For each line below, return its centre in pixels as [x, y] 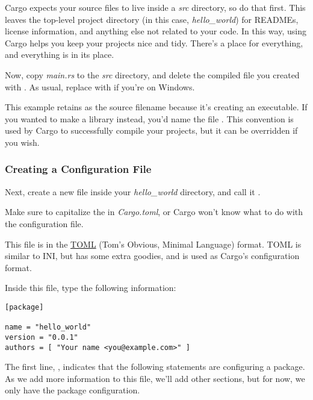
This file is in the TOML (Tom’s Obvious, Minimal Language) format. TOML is [153, 244]
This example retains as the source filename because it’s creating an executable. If [156, 107]
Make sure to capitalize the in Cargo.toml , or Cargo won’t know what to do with [154, 212]
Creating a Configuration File [78, 169]
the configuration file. [44, 223]
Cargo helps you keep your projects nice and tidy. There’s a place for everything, [154, 42]
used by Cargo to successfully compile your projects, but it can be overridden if [151, 130]
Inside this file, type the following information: [91, 288]
